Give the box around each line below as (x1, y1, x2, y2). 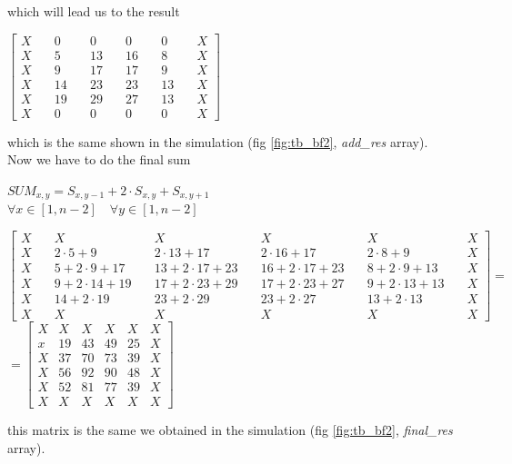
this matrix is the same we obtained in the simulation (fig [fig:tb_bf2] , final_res (7, 420, 453, 439)
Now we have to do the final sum (7, 150, 191, 169)
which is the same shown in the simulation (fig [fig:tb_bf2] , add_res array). (7, 132, 428, 151)
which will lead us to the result (7, 2, 180, 20)
